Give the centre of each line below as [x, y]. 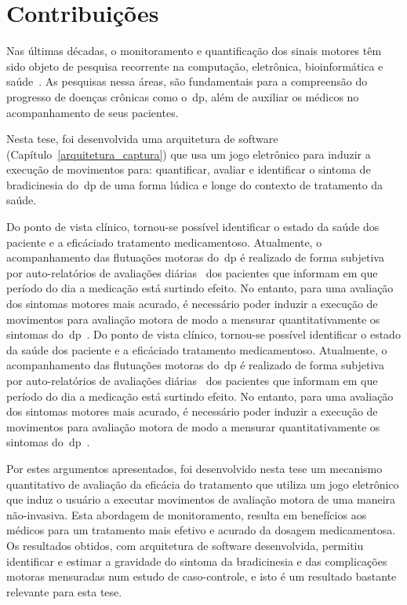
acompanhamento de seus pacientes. [93, 112]
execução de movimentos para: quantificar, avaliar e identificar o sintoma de [189, 169]
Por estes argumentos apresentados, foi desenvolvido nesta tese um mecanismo [194, 468]
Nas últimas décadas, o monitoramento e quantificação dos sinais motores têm [194, 51]
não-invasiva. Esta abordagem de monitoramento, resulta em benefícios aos [187, 514]
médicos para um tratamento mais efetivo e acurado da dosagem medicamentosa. [201, 530]
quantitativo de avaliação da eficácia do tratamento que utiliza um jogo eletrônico [203, 484]
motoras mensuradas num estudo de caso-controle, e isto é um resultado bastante [202, 576]
